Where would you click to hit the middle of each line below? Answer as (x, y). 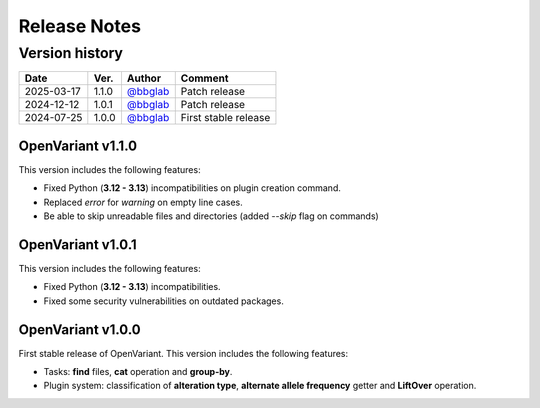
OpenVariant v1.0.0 (79, 329)
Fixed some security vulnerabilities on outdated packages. (163, 301)
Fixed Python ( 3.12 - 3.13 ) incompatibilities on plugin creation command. (192, 188)
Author (144, 78)
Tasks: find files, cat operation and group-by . (138, 372)
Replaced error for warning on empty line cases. (143, 202)
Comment (204, 78)
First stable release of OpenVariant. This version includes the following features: (183, 353)
